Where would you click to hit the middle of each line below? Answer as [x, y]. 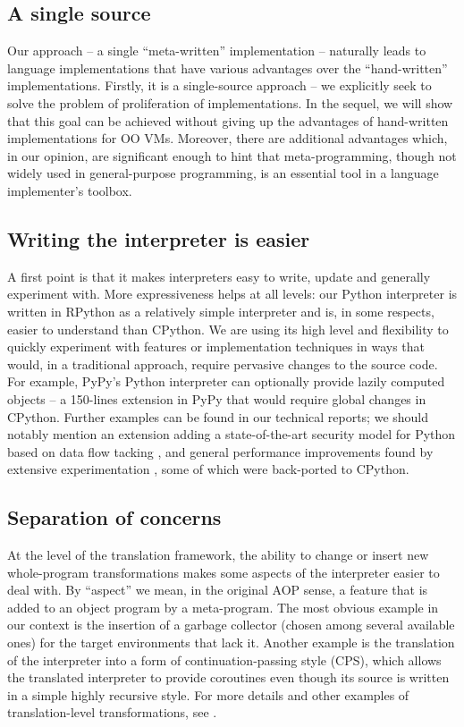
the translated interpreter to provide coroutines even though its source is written [228, 677]
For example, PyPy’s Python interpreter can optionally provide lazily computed [226, 381]
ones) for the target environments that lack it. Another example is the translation [231, 642]
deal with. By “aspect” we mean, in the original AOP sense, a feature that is [218, 590]
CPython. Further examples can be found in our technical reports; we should [218, 416]
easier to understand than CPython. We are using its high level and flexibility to [228, 329]
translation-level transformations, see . [112, 712]
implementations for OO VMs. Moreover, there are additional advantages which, [228, 138]
